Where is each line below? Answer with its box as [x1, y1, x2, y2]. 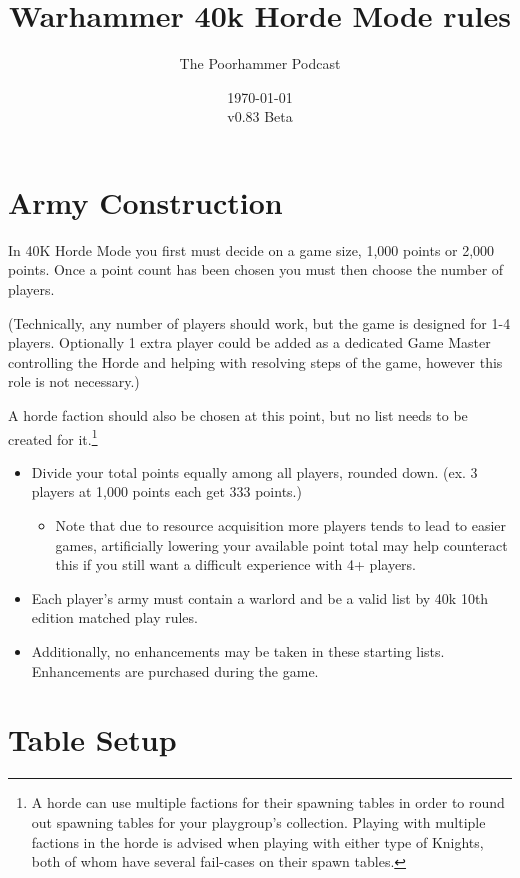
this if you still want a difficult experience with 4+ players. [55, 554, 417, 575]
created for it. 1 [8, 425, 98, 449]
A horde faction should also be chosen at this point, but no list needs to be [8, 405, 468, 425]
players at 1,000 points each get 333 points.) [31, 481, 302, 502]
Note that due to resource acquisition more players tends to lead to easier [55, 515, 507, 536]
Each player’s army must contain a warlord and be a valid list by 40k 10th [31, 587, 489, 608]
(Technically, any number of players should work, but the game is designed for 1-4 [8, 312, 511, 333]
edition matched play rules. [31, 607, 198, 628]
